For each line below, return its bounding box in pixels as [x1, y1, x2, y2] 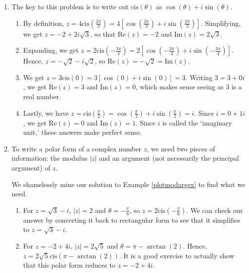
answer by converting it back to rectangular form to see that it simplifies [23, 214, 240, 225]
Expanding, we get [23, 45, 79, 55]
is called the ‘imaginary [162, 117, 232, 127]
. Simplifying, [201, 18, 241, 28]
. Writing [185, 72, 212, 82]
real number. [23, 91, 61, 101]
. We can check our [186, 205, 243, 215]
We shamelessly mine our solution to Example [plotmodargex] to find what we [11, 179, 246, 189]
